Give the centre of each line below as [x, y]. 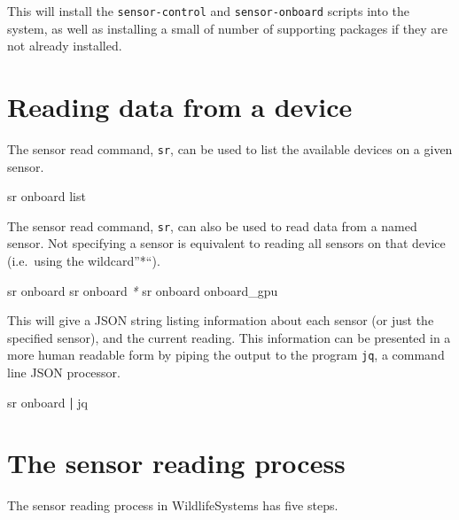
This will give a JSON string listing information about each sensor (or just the [221, 320]
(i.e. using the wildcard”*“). [84, 261]
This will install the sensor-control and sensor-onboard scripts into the [209, 11]
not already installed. [65, 46]
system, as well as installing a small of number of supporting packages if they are [227, 28]
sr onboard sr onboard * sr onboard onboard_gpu [143, 290]
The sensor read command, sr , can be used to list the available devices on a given [230, 148]
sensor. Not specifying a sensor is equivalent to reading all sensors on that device [226, 243]
